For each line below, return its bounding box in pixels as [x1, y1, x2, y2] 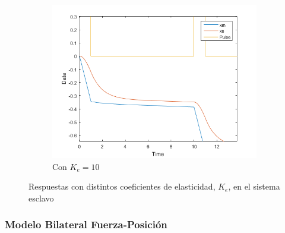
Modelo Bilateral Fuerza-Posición [5, 217, 167, 232]
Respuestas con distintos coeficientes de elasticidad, [28, 180, 216, 193]
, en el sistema [228, 180, 280, 193]
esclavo [28, 191, 54, 204]
